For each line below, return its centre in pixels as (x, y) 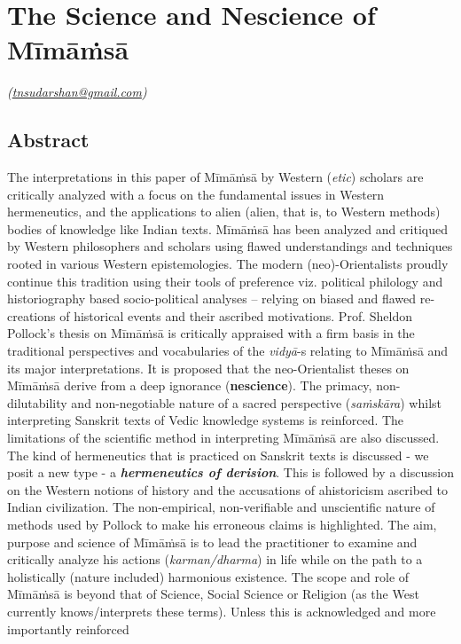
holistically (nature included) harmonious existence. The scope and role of (208, 576)
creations (31, 315)
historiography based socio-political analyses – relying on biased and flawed (212, 298)
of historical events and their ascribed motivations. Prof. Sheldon (236, 315)
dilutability (37, 402)
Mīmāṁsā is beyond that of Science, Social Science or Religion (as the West (213, 594)
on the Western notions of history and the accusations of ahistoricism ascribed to (227, 489)
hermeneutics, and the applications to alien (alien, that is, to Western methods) (224, 212)
